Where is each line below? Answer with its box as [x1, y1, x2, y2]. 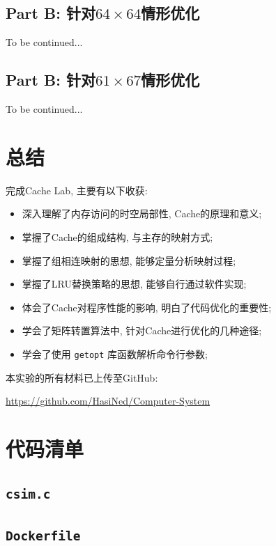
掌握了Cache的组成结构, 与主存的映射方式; [22, 229, 213, 244]
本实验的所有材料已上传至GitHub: [6, 370, 158, 384]
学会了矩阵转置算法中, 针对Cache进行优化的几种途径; [22, 323, 262, 338]
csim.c [6, 487, 51, 502]
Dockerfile [6, 528, 81, 543]
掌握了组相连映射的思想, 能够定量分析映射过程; [22, 253, 236, 267]
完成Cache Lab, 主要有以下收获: [6, 182, 148, 197]
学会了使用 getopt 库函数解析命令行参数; [22, 346, 208, 361]
